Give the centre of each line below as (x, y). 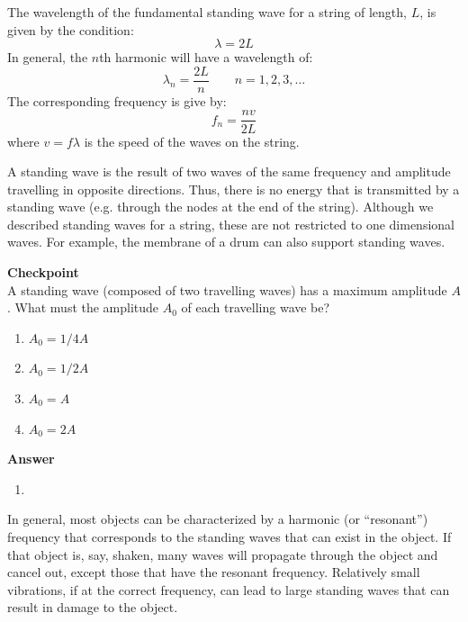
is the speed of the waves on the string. (192, 141)
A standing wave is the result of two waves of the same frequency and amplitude (229, 171)
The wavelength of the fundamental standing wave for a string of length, (207, 12)
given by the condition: (71, 29)
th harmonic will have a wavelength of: (206, 57)
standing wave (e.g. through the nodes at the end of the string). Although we (220, 207)
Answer (31, 459)
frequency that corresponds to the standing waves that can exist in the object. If (229, 536)
